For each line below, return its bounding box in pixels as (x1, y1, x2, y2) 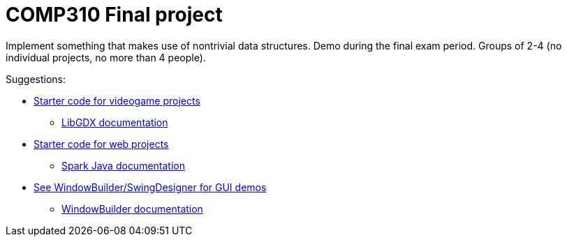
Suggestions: (6, 73, 66, 85)
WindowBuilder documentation (61, 202, 203, 215)
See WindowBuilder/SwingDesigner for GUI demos (34, 181, 267, 193)
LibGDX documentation (61, 116, 168, 128)
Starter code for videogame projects (34, 94, 200, 107)
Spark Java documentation (61, 159, 185, 172)
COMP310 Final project (6, 3, 223, 27)
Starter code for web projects (34, 137, 169, 150)
